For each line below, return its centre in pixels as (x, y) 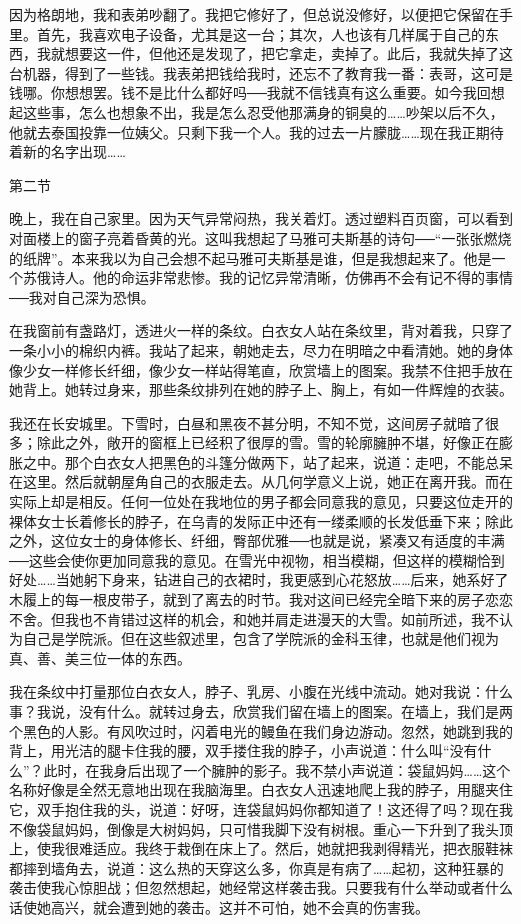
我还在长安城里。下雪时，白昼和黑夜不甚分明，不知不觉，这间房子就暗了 (247, 422)
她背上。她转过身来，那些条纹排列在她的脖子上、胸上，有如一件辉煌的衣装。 (261, 389)
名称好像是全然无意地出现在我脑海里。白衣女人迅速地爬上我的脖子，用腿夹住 (261, 789)
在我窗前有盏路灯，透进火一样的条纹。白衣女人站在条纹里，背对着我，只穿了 (261, 330)
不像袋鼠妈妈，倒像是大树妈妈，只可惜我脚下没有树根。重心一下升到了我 (247, 828)
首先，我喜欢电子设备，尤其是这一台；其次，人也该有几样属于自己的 (260, 33)
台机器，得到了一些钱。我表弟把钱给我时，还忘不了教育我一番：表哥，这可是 (261, 72)
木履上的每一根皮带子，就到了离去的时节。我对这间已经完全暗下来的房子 (247, 599)
